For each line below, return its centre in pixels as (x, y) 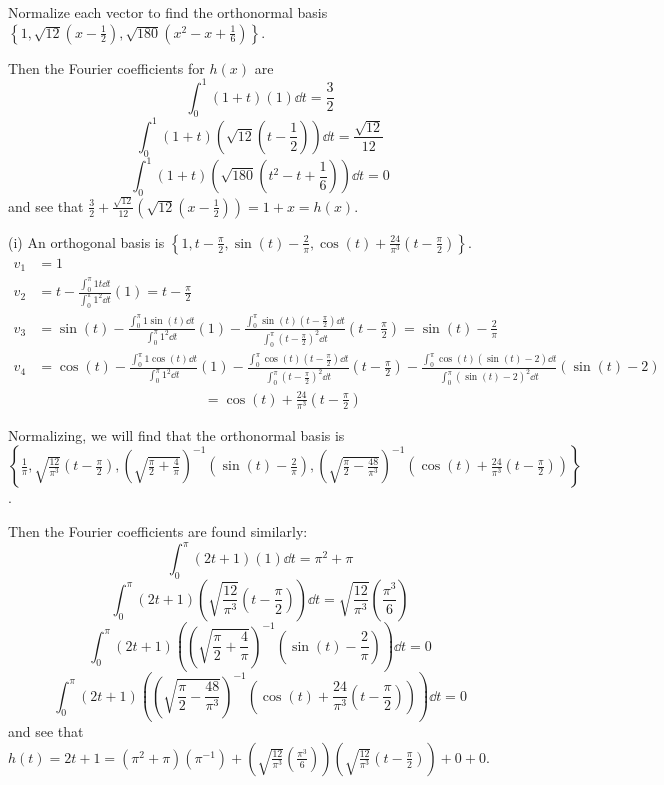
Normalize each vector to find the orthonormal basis (168, 12)
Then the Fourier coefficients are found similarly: (158, 531)
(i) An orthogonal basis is (86, 241)
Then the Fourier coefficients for (106, 67)
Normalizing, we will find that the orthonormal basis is (176, 434)
